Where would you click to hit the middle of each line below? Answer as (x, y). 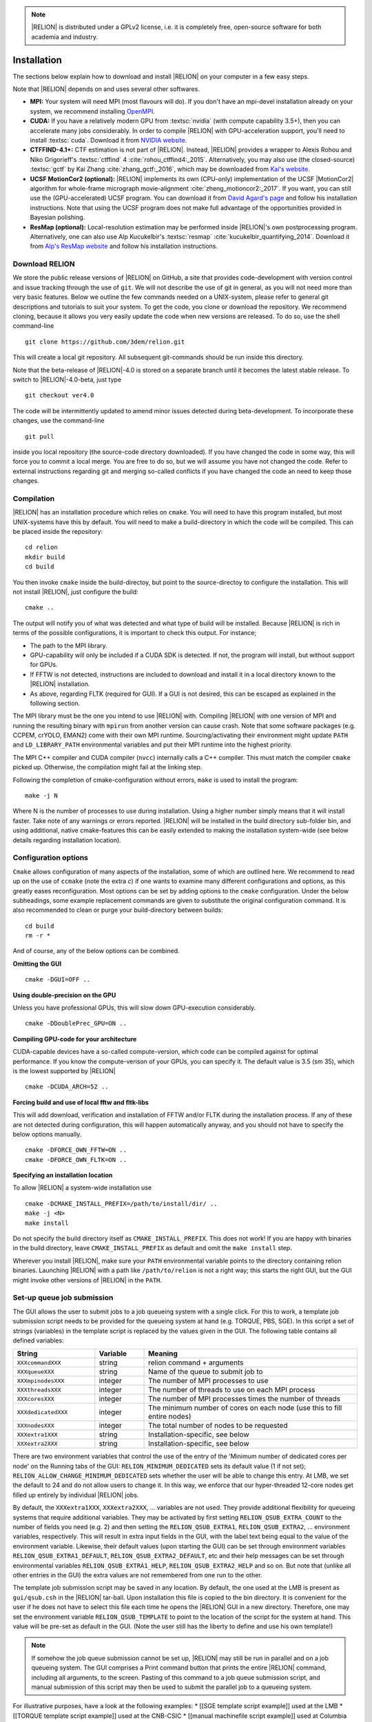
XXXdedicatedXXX (42, 1412)
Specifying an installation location (63, 1175)
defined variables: (39, 1340)
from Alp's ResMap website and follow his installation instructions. (124, 246)
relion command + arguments (196, 1362)
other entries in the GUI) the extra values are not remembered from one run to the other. (137, 1575)
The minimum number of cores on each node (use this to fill (245, 1408)
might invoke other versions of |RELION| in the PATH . (87, 1280)
